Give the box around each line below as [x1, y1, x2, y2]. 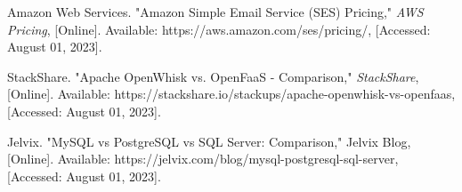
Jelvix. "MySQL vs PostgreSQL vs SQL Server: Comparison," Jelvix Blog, [7, 132, 411, 150]
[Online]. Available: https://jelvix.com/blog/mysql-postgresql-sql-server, [7, 149, 399, 168]
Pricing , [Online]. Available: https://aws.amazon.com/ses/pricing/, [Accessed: [7, 20, 431, 38]
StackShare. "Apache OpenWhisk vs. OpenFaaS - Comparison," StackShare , [7, 67, 419, 85]
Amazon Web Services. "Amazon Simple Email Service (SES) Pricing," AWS [7, 3, 424, 20]
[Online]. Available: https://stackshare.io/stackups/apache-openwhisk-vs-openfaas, [7, 84, 456, 103]
